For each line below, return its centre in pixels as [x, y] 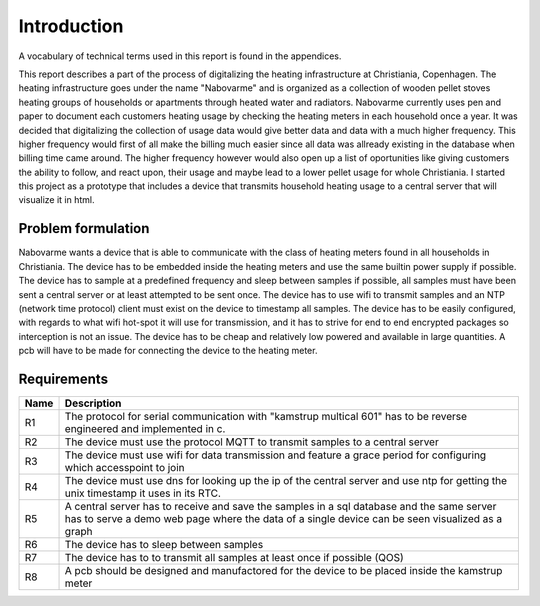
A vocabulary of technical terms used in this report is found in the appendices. [180, 56]
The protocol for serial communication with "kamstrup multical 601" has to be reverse [266, 416]
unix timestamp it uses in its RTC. [143, 493]
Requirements [63, 378]
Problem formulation [84, 228]
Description [93, 403]
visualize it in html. [56, 200]
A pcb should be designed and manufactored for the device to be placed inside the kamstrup [283, 570]
